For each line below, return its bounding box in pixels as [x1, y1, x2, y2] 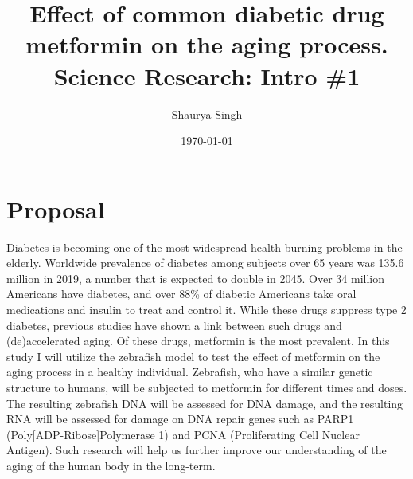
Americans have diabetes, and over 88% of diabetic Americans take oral [6, 285, 357, 302]
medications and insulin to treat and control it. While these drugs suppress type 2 [6, 301, 407, 317]
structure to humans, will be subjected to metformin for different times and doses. [6, 379, 407, 395]
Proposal [6, 192, 105, 225]
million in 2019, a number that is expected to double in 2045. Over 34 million [6, 269, 385, 286]
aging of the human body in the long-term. [6, 457, 216, 473]
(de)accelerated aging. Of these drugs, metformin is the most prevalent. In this [6, 332, 390, 349]
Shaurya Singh [171, 105, 243, 122]
